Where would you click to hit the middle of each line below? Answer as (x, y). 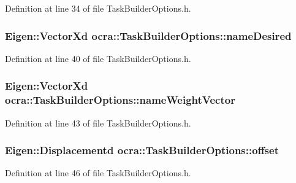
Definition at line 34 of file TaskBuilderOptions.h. (98, 8)
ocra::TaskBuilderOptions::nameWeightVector (120, 100)
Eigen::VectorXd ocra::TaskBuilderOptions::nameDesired (148, 35)
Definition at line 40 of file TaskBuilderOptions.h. (98, 58)
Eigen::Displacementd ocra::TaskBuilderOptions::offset (142, 150)
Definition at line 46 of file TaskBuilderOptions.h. (98, 173)
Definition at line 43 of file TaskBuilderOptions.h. (98, 123)
